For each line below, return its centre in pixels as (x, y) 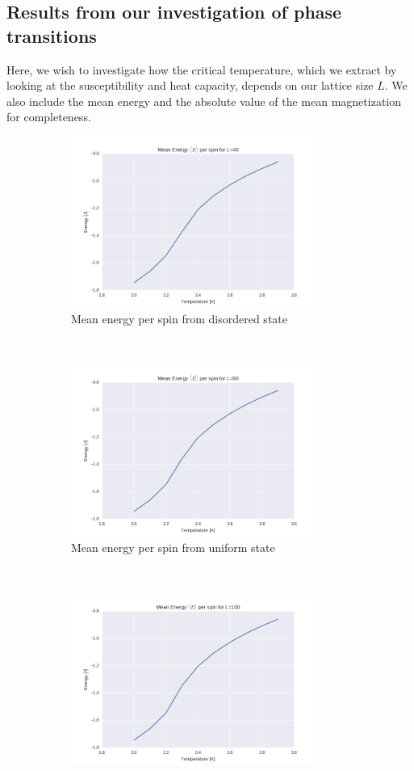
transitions (52, 35)
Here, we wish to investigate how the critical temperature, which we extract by (202, 69)
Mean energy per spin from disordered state (179, 318)
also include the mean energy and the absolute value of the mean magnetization (204, 101)
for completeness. (49, 117)
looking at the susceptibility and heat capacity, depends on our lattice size (190, 85)
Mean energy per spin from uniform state (173, 547)
